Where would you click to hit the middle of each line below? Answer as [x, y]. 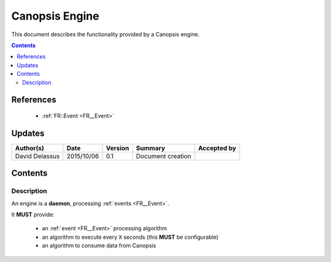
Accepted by [217, 148]
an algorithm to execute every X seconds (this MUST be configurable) [130, 237]
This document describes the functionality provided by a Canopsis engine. [105, 34]
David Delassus [37, 156]
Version [117, 148]
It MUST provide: [33, 214]
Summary [150, 148]
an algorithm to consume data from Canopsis [99, 245]
